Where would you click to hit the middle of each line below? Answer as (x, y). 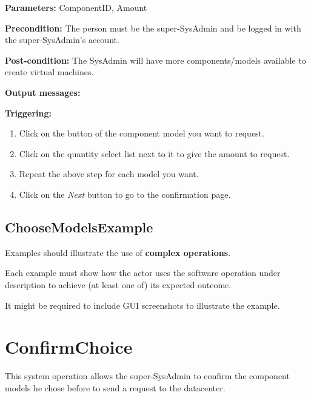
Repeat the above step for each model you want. (109, 174)
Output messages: (43, 92)
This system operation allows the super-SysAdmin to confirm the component (147, 376)
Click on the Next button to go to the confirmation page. (125, 194)
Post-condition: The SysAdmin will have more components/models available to (155, 60)
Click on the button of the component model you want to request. (142, 133)
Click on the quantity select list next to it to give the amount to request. (154, 153)
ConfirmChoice (69, 347)
